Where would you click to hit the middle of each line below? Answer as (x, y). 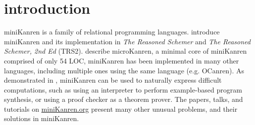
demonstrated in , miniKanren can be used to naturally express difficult (113, 80)
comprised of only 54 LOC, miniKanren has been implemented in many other (122, 60)
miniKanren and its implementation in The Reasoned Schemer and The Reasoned (127, 41)
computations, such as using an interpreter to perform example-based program (123, 89)
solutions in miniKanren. (42, 118)
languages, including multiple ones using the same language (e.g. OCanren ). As (124, 70)
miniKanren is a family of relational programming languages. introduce (112, 32)
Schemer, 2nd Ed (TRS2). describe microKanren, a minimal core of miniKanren (126, 51)
